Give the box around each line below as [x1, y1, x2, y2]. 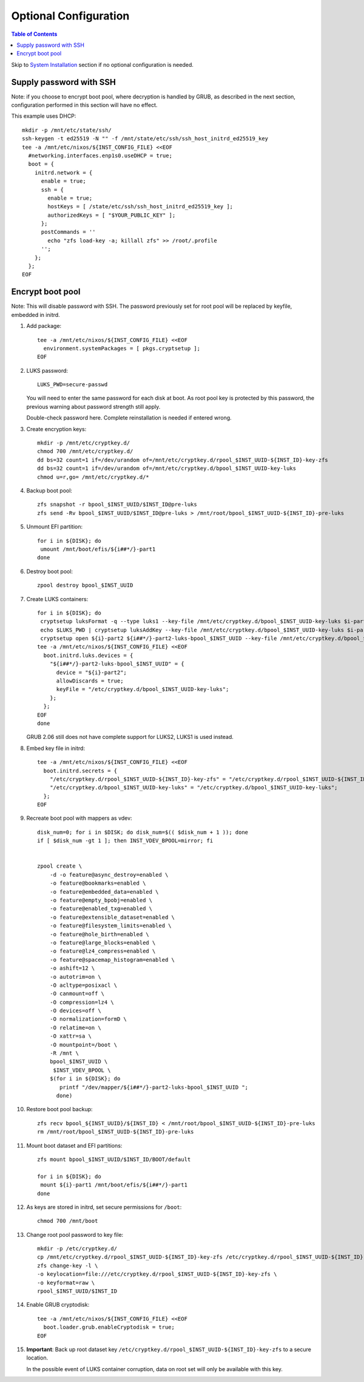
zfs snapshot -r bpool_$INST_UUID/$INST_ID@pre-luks [37, 501, 197, 508]
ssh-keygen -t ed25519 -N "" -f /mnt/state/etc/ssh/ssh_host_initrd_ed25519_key [22, 135, 269, 142]
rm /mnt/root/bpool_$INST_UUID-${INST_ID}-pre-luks [37, 1128, 194, 1135]
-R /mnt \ [49, 1050, 79, 1057]
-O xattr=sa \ [49, 1033, 92, 1040]
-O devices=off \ [49, 1007, 101, 1014]
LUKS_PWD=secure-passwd [37, 381, 108, 388]
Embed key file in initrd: [26, 744, 85, 752]
